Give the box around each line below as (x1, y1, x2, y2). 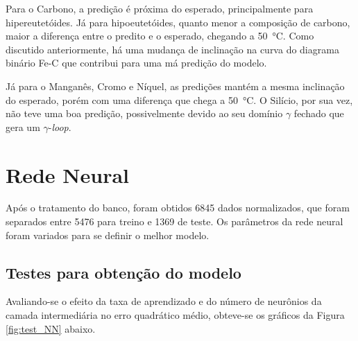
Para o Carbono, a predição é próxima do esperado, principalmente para (6, 1, 314, 15)
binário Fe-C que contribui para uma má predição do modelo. (6, 55, 267, 70)
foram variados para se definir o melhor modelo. (6, 227, 210, 242)
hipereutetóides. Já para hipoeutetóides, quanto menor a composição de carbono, (6, 15, 350, 29)
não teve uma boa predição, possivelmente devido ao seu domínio (6, 106, 283, 121)
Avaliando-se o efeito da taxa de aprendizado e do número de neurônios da (6, 294, 322, 308)
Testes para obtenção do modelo (6, 261, 241, 283)
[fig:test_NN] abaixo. (6, 321, 96, 335)
